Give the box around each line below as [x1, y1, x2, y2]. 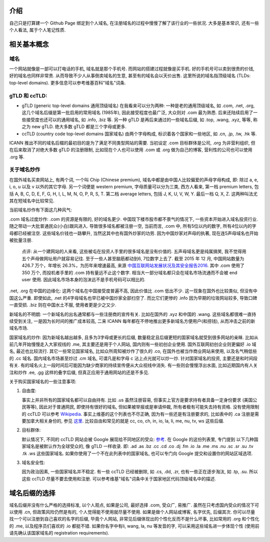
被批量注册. [9, 237, 33, 243]
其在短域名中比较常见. [9, 198, 55, 204]
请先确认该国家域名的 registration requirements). [9, 530, 109, 536]
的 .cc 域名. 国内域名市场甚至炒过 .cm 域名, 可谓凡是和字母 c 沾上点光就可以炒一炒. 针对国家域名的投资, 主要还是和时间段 [9, 355, 257, 361]
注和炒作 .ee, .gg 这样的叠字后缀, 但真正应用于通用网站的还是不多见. [9, 369, 149, 375]
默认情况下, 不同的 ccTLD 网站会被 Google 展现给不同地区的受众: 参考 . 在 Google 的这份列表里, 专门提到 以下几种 [21, 436, 254, 442]
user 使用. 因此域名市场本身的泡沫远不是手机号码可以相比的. [21, 276, 146, 282]
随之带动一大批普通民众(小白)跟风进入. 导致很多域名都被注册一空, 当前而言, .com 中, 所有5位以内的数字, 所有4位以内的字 [9, 223, 257, 229]
